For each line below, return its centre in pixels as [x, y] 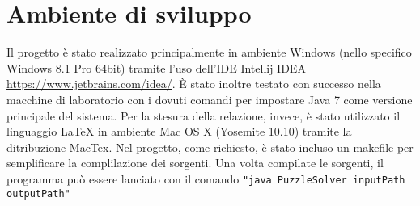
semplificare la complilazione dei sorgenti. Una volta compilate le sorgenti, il [195, 163]
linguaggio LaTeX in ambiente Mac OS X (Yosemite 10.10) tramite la [179, 131]
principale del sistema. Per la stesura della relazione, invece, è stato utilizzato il [204, 115]
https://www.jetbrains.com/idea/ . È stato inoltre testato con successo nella [194, 84]
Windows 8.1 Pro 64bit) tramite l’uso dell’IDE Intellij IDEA [156, 67]
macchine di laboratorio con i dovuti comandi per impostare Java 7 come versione [210, 99]
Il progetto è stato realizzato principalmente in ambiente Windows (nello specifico [209, 52]
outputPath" [38, 193]
